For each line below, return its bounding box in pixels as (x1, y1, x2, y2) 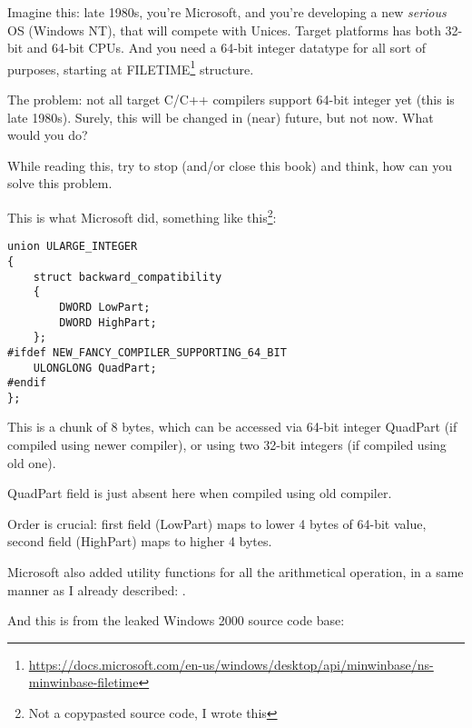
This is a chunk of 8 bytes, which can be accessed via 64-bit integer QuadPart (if (7, 417, 457, 436)
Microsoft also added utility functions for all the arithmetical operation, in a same (7, 563, 464, 582)
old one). (7, 453, 56, 472)
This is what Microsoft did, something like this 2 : (7, 205, 277, 226)
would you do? (7, 125, 88, 145)
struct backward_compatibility (33, 270, 222, 284)
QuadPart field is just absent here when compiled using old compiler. (7, 484, 392, 503)
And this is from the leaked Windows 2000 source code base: (7, 611, 345, 630)
